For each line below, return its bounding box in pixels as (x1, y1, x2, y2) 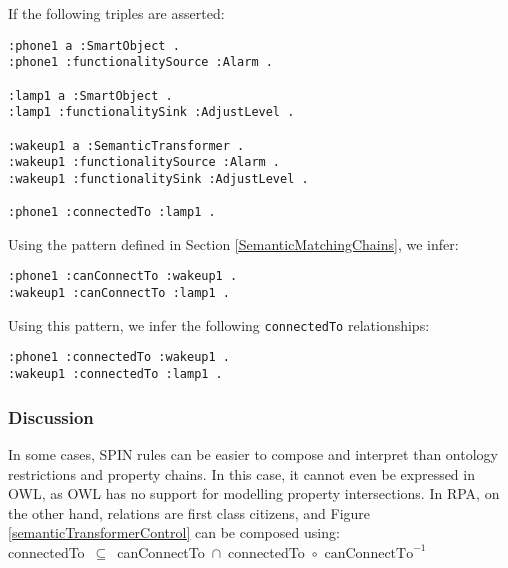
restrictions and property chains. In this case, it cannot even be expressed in (8, 463, 475, 484)
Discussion (8, 404, 94, 429)
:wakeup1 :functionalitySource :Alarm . (8, 155, 281, 170)
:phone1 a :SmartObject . (8, 38, 180, 53)
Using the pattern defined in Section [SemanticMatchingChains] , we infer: (8, 233, 459, 254)
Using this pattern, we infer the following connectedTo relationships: (8, 314, 430, 335)
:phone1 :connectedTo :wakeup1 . (8, 350, 230, 365)
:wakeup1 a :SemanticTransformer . (8, 138, 245, 153)
